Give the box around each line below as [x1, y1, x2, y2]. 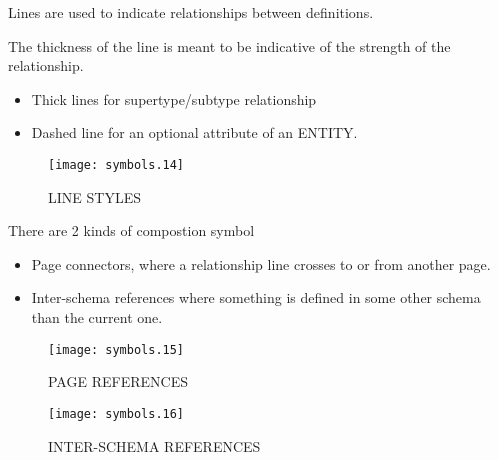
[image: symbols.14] [48, 157, 185, 172]
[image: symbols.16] [48, 406, 185, 421]
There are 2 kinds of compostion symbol [8, 220, 255, 241]
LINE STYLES [48, 186, 141, 207]
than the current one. [31, 307, 163, 327]
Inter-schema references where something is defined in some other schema [31, 287, 481, 308]
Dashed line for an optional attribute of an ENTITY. [31, 122, 358, 143]
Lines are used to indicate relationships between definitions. [8, 2, 374, 22]
